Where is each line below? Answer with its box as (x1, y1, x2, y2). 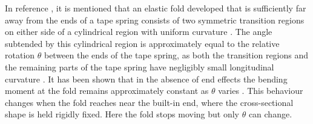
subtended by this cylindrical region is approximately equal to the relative (5, 37, 280, 49)
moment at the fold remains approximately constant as (5, 84, 209, 97)
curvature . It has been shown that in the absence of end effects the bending (5, 72, 288, 85)
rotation (5, 49, 35, 61)
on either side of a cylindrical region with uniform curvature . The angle (5, 25, 272, 38)
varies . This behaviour (218, 84, 303, 97)
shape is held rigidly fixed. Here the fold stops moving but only (5, 108, 239, 120)
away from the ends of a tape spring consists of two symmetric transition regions (5, 13, 305, 26)
